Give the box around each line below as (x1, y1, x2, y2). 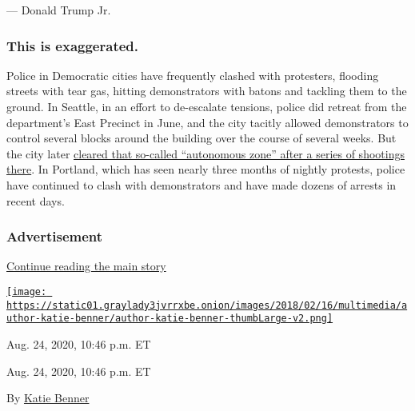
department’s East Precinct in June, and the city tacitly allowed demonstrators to (6, 114, 409, 130)
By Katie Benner (6, 389, 90, 406)
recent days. (6, 192, 65, 209)
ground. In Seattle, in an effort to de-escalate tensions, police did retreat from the (6, 98, 407, 114)
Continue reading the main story (6, 257, 166, 274)
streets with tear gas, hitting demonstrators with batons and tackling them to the (6, 82, 407, 99)
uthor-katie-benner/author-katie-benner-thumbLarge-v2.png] (6, 313, 333, 325)
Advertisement (6, 226, 103, 246)
